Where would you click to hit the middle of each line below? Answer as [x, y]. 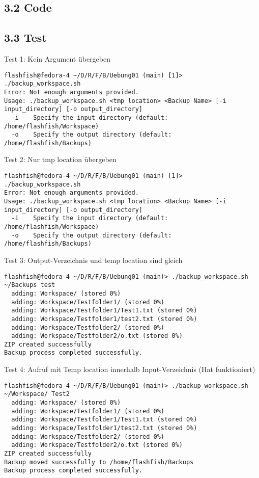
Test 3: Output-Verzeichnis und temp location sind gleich [93, 260]
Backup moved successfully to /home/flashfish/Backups [99, 462]
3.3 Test [25, 37]
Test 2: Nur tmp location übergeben [60, 159]
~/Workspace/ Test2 [37, 394]
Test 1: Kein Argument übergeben [57, 58]
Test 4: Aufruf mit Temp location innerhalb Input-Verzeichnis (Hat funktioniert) [130, 369]
